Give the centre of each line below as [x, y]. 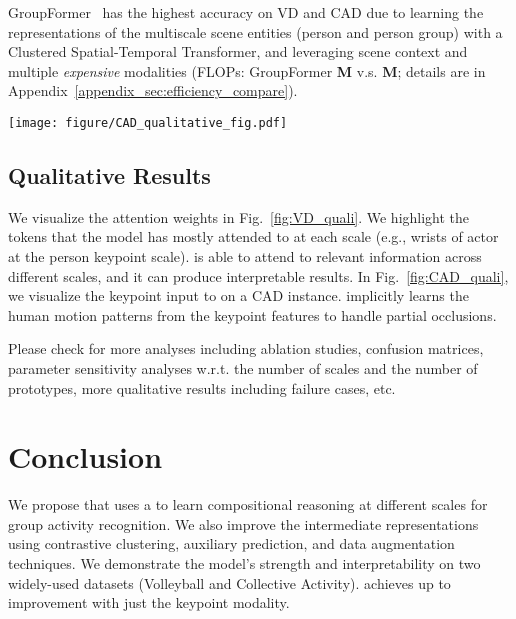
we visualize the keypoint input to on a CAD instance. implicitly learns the [238, 295]
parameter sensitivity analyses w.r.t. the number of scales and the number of [243, 367]
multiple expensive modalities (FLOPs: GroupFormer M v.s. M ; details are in [247, 70]
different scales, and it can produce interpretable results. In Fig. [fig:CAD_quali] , [258, 275]
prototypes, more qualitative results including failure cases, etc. [202, 387]
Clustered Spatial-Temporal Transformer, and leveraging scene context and [238, 51]
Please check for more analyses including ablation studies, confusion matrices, [246, 348]
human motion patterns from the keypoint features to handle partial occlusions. [252, 314]
